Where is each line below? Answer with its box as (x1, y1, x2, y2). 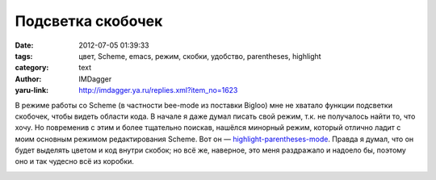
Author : (15, 73, 42, 84)
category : (15, 63, 49, 73)
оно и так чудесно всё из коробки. (15, 157, 135, 166)
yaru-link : (15, 86, 48, 95)
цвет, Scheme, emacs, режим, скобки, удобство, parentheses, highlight (78, 51, 322, 61)
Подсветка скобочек (15, 12, 163, 30)
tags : (15, 51, 33, 61)
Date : (15, 40, 34, 50)
